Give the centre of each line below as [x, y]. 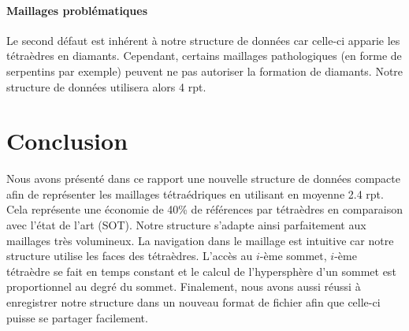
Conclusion [67, 141]
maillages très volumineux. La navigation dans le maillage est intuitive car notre [200, 240]
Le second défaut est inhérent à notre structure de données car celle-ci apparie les [203, 40]
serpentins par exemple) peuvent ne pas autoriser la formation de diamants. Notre [205, 71]
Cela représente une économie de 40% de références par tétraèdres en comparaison [204, 209]
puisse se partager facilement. [77, 317]
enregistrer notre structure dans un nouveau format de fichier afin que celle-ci [193, 302]
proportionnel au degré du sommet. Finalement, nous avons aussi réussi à [184, 286]
